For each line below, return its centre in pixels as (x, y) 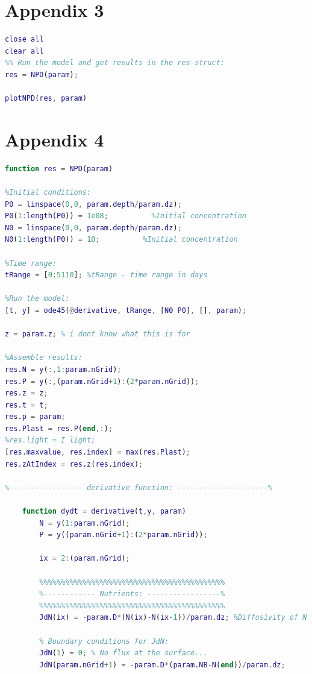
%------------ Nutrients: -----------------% (132, 594)
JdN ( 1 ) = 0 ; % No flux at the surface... (123, 653)
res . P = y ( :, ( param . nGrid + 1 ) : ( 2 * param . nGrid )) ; (102, 381)
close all (24, 39)
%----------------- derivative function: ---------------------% (139, 487)
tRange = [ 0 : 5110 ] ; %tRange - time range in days (106, 275)
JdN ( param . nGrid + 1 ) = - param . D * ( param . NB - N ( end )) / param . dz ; (162, 665)
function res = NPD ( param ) (59, 168)
